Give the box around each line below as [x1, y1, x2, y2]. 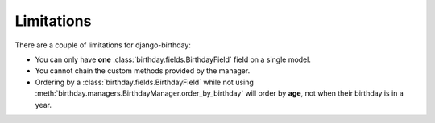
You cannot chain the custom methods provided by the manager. [35, 66, 251, 76]
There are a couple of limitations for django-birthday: [14, 40, 191, 50]
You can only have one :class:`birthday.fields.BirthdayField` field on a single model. [35, 55, 312, 64]
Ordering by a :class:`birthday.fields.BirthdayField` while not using [35, 77, 254, 87]
